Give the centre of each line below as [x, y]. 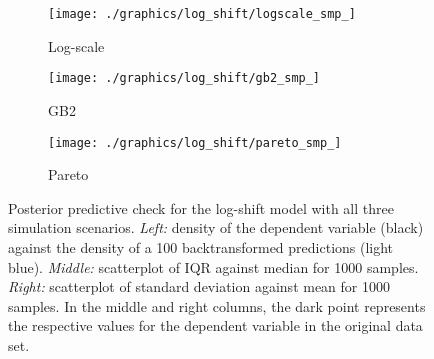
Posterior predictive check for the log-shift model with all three [201, 207]
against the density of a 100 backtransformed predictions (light [201, 246]
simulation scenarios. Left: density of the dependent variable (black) [216, 227]
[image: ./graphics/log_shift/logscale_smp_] [202, 14]
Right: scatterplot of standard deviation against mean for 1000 [199, 286]
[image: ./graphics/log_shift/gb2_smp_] [184, 78]
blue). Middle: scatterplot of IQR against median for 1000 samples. [213, 266]
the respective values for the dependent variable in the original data [215, 325]
